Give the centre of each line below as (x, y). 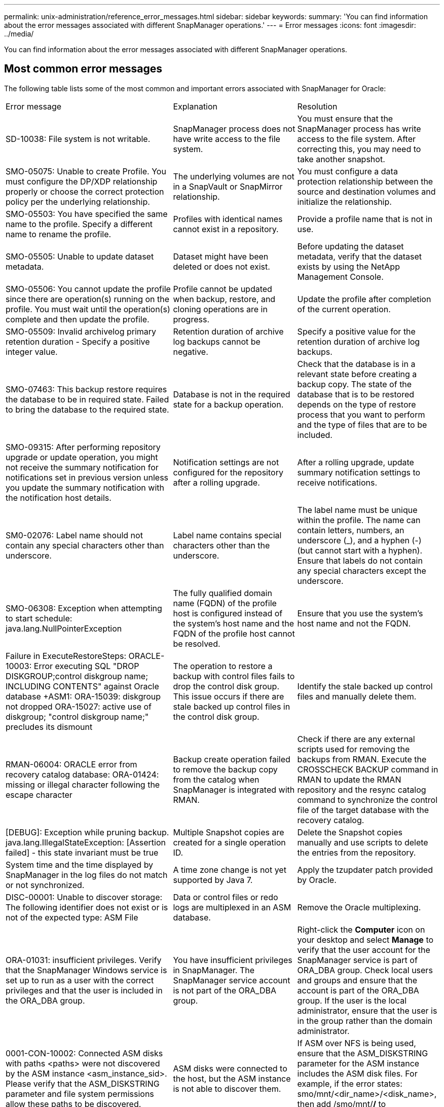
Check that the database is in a (356, 364)
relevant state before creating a (357, 374)
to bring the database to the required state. (87, 409)
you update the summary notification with (85, 487)
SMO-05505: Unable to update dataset (80, 256)
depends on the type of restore (357, 404)
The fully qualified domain (223, 593)
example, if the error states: (350, 1083)
